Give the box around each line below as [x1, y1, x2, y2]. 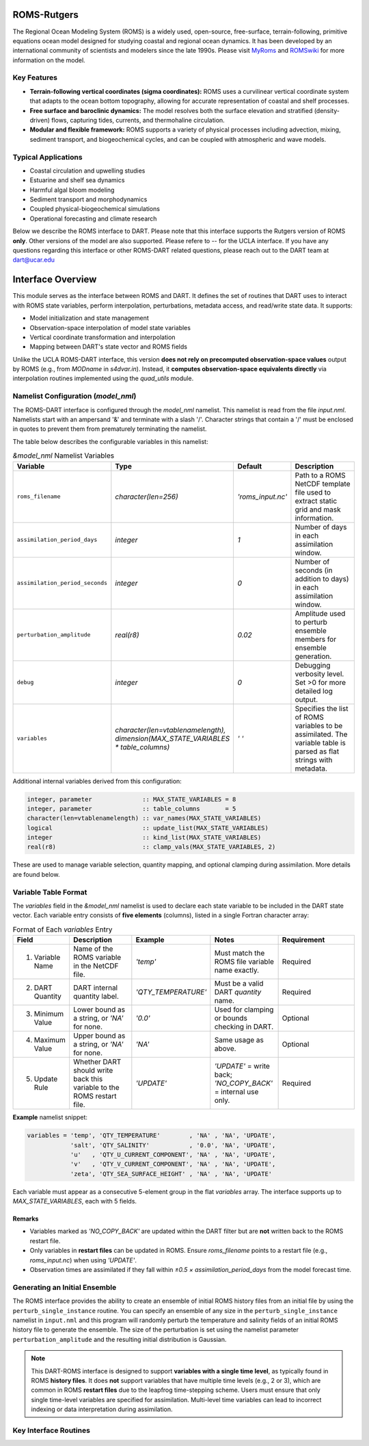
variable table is [295, 738, 346, 747]
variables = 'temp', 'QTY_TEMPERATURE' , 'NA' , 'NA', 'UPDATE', [27, 1132, 276, 1140]
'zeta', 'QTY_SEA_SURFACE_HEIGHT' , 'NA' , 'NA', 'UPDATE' [70, 1170, 273, 1177]
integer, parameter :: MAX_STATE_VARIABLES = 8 [27, 795, 236, 803]
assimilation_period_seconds [16, 579, 108, 587]
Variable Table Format [12, 887, 87, 897]
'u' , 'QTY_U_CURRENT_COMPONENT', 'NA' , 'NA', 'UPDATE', [70, 1151, 276, 1158]
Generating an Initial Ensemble [12, 1282, 117, 1292]
